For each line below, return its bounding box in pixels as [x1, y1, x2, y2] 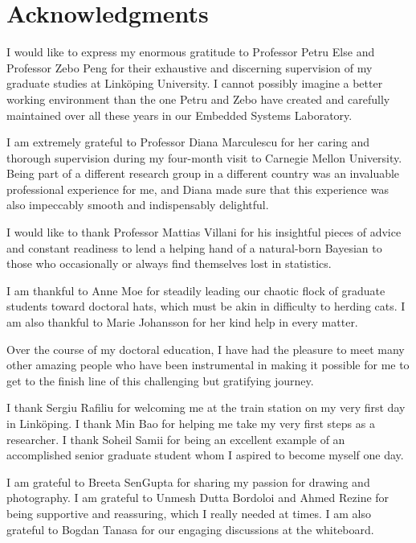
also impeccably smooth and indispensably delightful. [6, 196, 269, 213]
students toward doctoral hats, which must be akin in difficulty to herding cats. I [6, 298, 406, 315]
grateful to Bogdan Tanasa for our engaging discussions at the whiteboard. [6, 520, 374, 537]
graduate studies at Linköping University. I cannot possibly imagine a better [6, 75, 383, 92]
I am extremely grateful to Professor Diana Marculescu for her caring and [6, 134, 370, 150]
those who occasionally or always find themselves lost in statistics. [6, 255, 332, 272]
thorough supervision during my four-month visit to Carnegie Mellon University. [6, 149, 402, 166]
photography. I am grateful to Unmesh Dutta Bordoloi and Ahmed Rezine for [6, 489, 389, 506]
